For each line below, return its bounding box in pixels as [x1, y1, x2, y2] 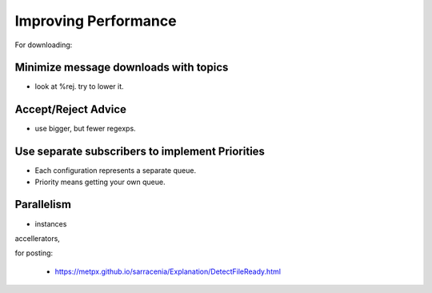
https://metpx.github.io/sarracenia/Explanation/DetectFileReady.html [54, 267, 282, 276]
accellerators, [14, 233, 60, 243]
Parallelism [14, 198, 72, 211]
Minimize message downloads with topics [14, 61, 229, 74]
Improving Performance [14, 12, 177, 30]
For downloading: [14, 40, 73, 50]
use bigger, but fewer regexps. [34, 124, 136, 134]
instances [34, 219, 67, 228]
